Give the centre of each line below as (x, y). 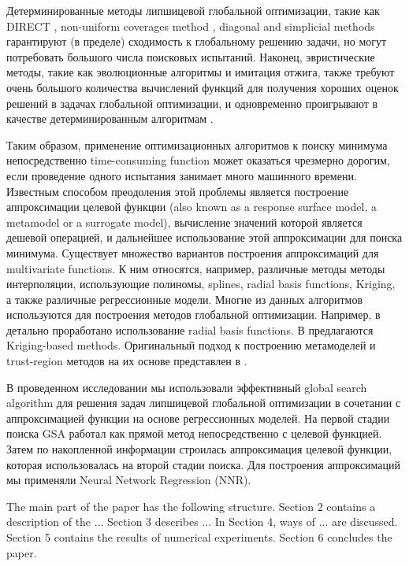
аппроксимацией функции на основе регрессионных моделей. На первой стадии (198, 418)
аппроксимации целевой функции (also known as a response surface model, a (191, 207)
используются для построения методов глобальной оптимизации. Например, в (193, 314)
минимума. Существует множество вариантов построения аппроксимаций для (193, 252)
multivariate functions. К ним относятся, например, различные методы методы (196, 268)
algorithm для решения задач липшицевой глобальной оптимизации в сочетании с (204, 403)
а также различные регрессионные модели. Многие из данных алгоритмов (185, 299)
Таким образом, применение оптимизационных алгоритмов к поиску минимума (197, 144)
